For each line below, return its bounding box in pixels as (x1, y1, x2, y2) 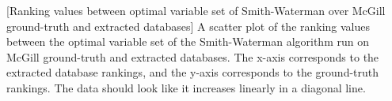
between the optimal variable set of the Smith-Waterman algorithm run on (6, 33, 369, 50)
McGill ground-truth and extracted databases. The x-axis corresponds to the (6, 48, 379, 65)
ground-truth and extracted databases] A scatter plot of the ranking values (6, 17, 371, 34)
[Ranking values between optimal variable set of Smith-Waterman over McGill (6, 2, 386, 18)
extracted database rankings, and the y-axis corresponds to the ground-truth (6, 64, 379, 80)
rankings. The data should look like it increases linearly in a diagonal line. (6, 79, 366, 95)
